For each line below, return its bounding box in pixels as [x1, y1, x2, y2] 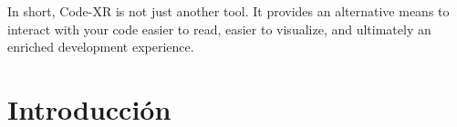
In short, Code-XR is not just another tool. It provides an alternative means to [7, 2, 450, 20]
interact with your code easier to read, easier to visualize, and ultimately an [7, 19, 431, 38]
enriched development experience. [7, 37, 194, 56]
